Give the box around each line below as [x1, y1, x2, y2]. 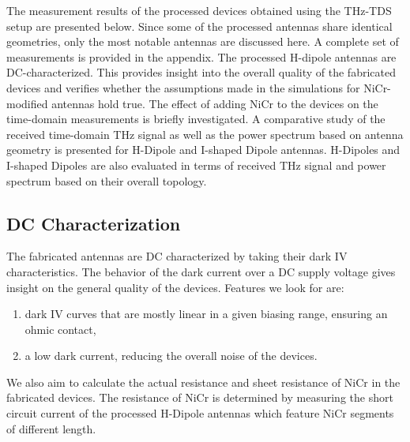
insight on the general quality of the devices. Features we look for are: [6, 279, 344, 295]
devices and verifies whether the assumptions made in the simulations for [6, 79, 360, 96]
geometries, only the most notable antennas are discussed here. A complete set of [6, 33, 399, 50]
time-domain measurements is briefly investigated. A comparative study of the [6, 110, 386, 127]
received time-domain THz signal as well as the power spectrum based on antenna [6, 125, 404, 142]
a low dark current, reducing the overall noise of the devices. [24, 347, 318, 364]
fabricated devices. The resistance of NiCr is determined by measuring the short [6, 389, 393, 406]
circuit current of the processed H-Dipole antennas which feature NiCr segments [6, 405, 394, 421]
